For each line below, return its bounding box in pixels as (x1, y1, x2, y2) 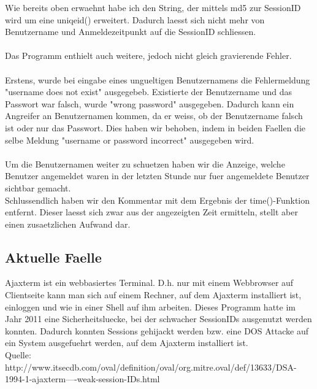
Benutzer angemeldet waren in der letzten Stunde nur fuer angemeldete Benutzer (5, 169, 310, 182)
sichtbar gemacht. (5, 181, 71, 194)
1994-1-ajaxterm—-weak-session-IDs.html (5, 372, 160, 385)
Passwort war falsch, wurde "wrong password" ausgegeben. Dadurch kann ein (5, 97, 294, 110)
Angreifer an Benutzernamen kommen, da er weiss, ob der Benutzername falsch (5, 109, 303, 122)
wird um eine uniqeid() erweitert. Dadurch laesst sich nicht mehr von (5, 13, 265, 26)
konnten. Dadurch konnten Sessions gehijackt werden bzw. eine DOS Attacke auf (5, 324, 308, 337)
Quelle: (5, 349, 31, 361)
